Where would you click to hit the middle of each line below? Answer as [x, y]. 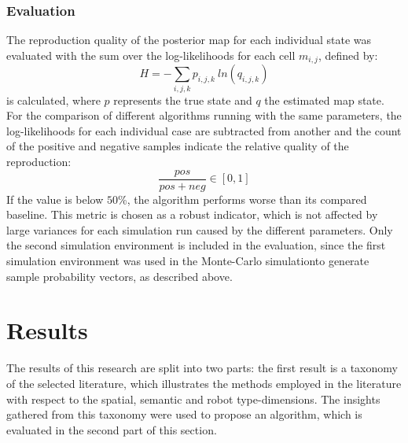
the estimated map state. [324, 100]
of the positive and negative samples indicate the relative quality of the [178, 146]
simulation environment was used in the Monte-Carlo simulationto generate [188, 260]
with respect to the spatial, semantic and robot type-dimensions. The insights [193, 399]
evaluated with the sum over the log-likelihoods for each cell [151, 55]
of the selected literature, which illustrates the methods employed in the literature [204, 383]
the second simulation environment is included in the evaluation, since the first [196, 245]
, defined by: [348, 55]
